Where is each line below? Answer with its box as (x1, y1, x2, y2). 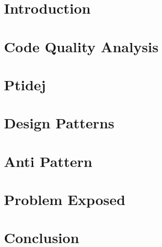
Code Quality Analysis (4, 36, 159, 56)
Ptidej (4, 74, 46, 94)
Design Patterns (4, 113, 115, 133)
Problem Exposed (4, 189, 125, 209)
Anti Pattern (4, 151, 93, 171)
